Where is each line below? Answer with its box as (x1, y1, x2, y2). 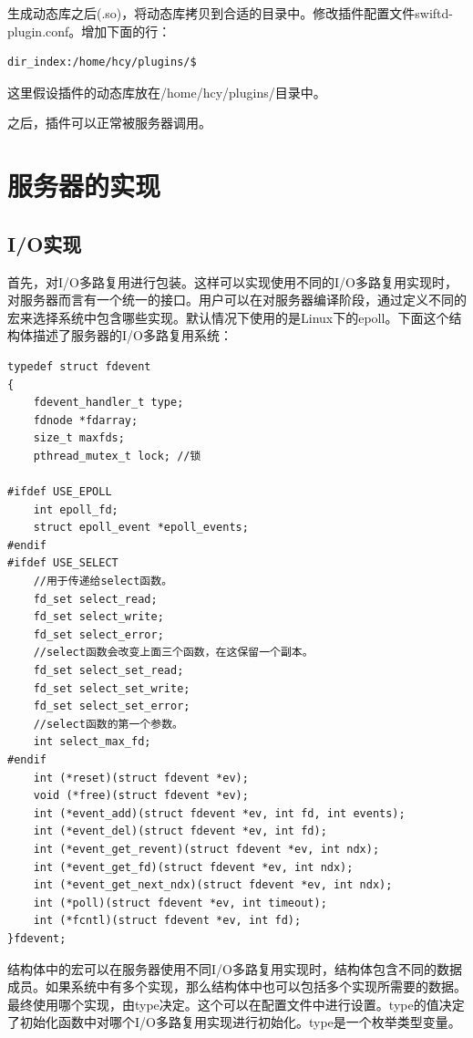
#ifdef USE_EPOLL (7, 485, 112, 499)
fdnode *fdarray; (33, 413, 139, 427)
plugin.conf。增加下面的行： (7, 21, 171, 40)
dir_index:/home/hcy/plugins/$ (7, 56, 197, 69)
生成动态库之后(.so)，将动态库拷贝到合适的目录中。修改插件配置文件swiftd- (7, 4, 453, 22)
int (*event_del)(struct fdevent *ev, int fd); (33, 825, 327, 838)
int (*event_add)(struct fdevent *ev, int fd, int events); (33, 806, 406, 820)
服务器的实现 (7, 167, 161, 204)
